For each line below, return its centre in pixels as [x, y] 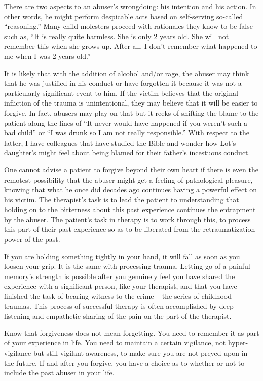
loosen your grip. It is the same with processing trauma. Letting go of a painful [127, 266]
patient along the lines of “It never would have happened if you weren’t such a [126, 123]
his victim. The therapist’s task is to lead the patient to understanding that [122, 199]
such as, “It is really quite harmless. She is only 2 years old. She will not [117, 36]
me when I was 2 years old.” [47, 56]
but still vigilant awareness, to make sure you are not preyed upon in [140, 353]
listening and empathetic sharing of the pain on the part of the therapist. [118, 316]
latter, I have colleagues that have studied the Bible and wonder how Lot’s [120, 142]
